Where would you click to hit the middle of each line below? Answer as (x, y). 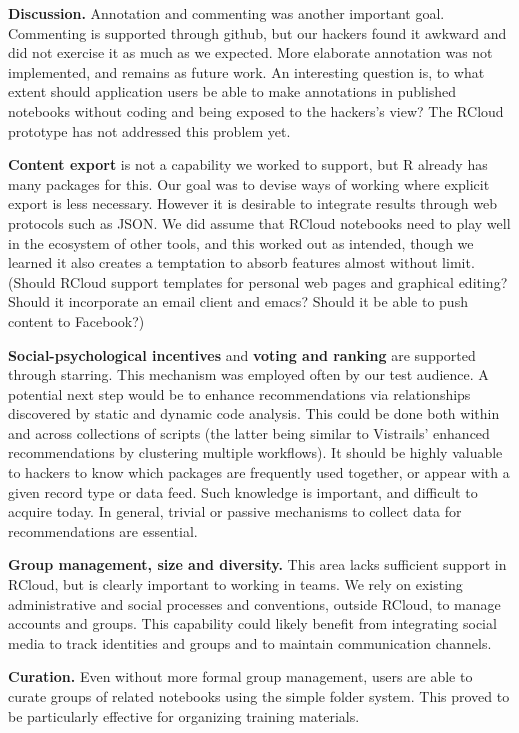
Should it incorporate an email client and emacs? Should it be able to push (238, 301)
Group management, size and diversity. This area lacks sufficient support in (257, 564)
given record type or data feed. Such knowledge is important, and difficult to (243, 491)
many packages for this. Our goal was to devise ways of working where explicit (249, 183)
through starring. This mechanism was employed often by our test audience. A (248, 374)
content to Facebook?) (76, 320)
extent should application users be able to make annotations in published (232, 91)
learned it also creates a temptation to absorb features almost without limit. (241, 262)
